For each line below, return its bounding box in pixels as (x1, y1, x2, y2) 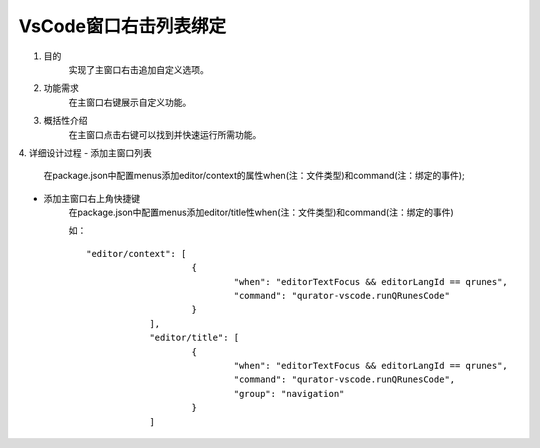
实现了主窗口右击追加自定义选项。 (68, 63, 209, 75)
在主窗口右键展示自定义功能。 (68, 96, 192, 108)
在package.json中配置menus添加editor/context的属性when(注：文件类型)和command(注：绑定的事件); (43, 170, 465, 182)
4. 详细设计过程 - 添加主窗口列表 (18, 146, 152, 159)
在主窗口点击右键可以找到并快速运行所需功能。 (68, 128, 262, 140)
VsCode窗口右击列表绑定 (18, 15, 227, 37)
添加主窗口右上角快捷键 (43, 192, 140, 204)
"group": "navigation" (233, 388, 345, 399)
